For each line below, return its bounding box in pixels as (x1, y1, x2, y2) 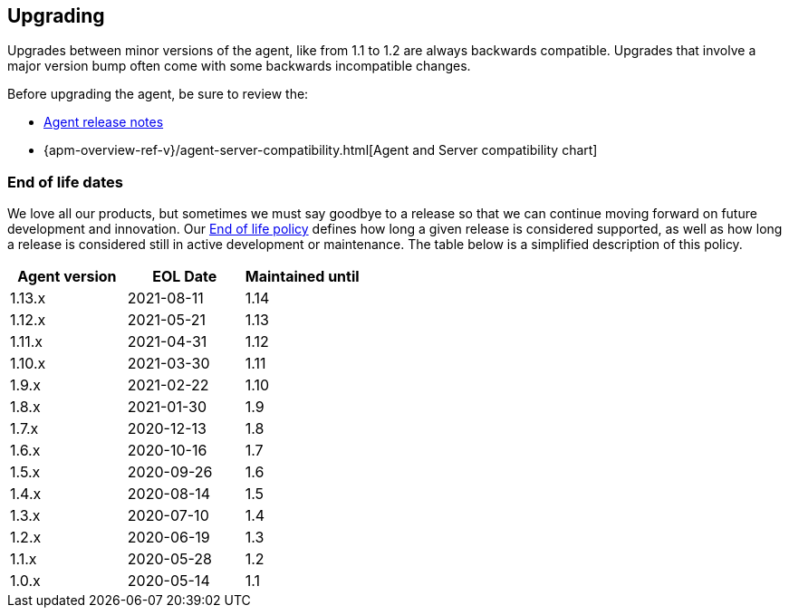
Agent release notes (43, 114, 164, 130)
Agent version (17, 267, 117, 286)
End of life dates (7, 172, 123, 191)
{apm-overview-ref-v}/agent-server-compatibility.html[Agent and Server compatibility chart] (43, 142, 598, 159)
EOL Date (152, 267, 217, 286)
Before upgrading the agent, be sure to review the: (7, 86, 309, 102)
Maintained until (245, 267, 360, 286)
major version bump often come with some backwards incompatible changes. (7, 58, 471, 74)
